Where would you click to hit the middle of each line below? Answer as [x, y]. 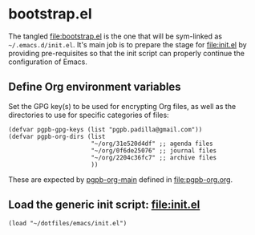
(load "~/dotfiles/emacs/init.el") [68, 223]
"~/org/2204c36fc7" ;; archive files [154, 157]
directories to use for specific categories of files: [89, 115]
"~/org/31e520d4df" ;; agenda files [152, 144]
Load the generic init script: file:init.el [104, 205]
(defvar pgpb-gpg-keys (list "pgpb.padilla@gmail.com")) [105, 129]
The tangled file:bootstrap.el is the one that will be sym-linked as [115, 36]
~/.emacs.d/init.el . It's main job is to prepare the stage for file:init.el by [127, 44]
